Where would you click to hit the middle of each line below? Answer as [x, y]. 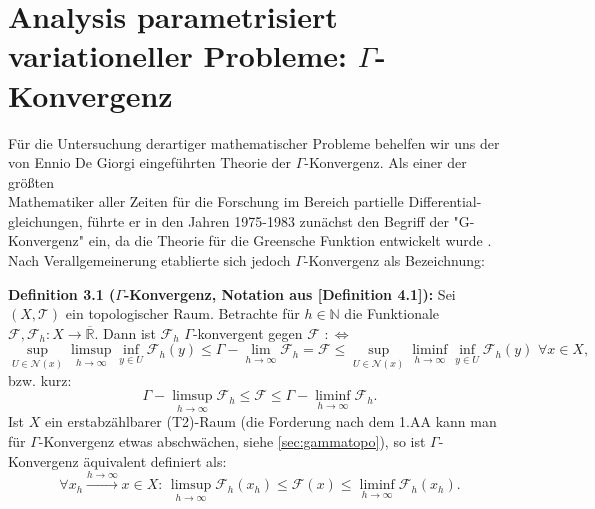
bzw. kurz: [40, 379]
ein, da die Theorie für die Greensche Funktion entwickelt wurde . [290, 240]
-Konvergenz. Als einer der [385, 162]
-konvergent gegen [247, 332]
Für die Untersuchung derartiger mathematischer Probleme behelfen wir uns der [254, 142]
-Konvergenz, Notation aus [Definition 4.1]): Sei [289, 293]
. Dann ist [125, 332]
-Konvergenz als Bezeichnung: [394, 260]
